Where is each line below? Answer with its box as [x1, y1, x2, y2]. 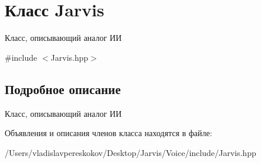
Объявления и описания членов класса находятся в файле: [5, 127, 212, 139]
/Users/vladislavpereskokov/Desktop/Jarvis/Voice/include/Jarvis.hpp [5, 146, 256, 158]
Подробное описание [5, 79, 121, 98]
